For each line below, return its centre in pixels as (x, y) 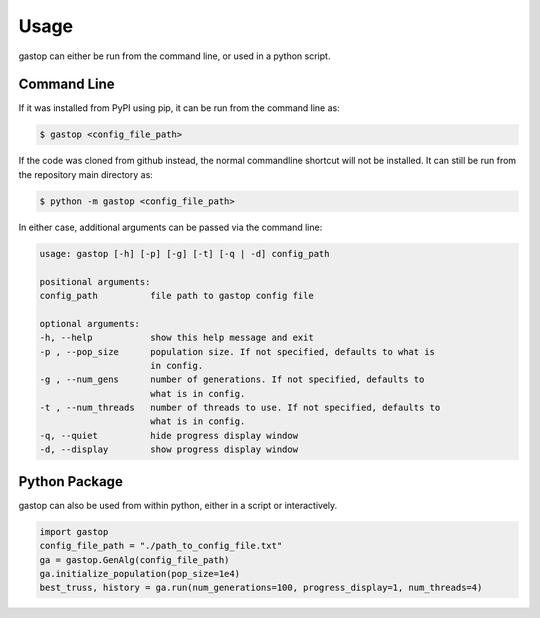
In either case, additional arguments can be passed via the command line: (170, 227)
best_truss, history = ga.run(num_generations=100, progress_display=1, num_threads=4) (261, 588)
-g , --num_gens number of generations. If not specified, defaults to (232, 379)
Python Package (71, 481)
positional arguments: (95, 281)
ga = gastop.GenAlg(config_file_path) (134, 559)
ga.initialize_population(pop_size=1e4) (139, 573)
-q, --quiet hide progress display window (169, 435)
